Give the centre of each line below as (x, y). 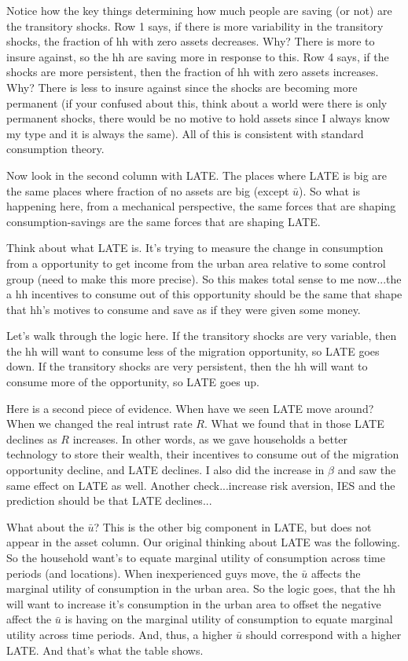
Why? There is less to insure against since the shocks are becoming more (182, 87)
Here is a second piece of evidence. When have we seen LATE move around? (190, 408)
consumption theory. (55, 149)
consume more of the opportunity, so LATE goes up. (133, 382)
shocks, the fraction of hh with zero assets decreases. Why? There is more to (191, 41)
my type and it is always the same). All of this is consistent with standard (185, 133)
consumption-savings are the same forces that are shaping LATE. (164, 221)
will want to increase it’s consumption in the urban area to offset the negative (194, 603)
